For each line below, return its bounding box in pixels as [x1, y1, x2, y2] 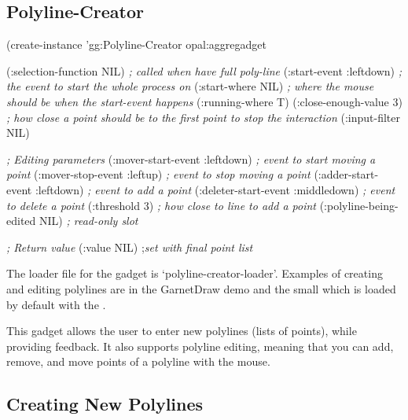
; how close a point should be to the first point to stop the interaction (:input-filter [6, 109, 400, 125]
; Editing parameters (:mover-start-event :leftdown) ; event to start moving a [6, 150, 376, 167]
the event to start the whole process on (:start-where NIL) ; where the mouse [6, 78, 374, 94]
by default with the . [6, 296, 106, 312]
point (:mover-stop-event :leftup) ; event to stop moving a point [6, 166, 311, 182]
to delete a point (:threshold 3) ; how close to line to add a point [6, 197, 316, 213]
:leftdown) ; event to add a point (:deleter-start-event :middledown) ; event [35, 181, 395, 197]
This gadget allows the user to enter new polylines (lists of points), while [6, 322, 357, 339]
